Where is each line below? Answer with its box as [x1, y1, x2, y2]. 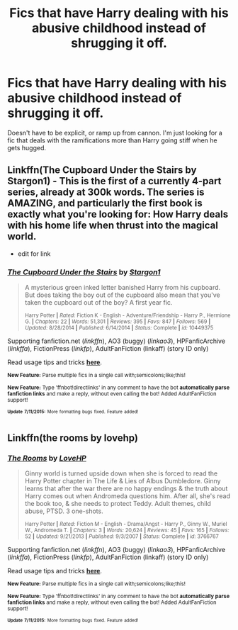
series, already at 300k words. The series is [7, 186, 205, 198]
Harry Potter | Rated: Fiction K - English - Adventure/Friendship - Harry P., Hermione [24, 312, 231, 320]
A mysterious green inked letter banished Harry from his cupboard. [24, 283, 221, 292]
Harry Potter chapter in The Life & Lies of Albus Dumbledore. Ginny [24, 477, 221, 485]
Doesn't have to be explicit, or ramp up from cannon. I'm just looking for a [7, 128, 223, 137]
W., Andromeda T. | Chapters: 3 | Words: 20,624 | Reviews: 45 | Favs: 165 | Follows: [24, 527, 229, 534]
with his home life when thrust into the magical [7, 220, 218, 232]
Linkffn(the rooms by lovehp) [7, 432, 138, 444]
